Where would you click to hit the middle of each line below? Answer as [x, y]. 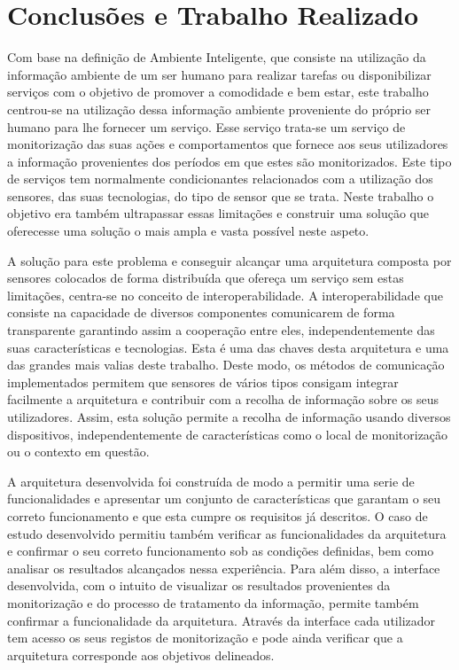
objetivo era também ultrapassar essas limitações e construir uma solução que [218, 213]
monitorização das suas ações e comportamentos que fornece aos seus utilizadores [228, 144]
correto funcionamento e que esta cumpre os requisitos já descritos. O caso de [218, 515]
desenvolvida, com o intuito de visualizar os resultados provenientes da [199, 585]
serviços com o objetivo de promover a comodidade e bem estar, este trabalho [218, 92]
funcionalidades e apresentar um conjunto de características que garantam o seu [224, 499]
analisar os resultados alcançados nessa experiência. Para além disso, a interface [224, 568]
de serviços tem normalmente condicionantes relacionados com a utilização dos [220, 179]
